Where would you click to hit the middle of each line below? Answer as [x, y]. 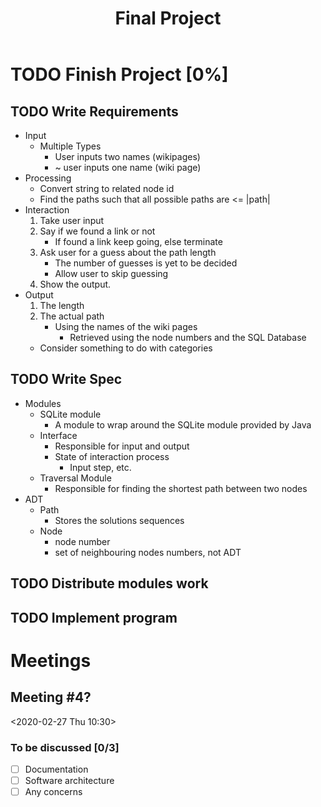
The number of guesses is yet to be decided [146, 263]
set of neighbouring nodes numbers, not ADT [148, 552]
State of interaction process [112, 456]
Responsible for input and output [122, 446]
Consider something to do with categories [126, 348]
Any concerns [53, 792]
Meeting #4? [51, 697]
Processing [48, 178]
